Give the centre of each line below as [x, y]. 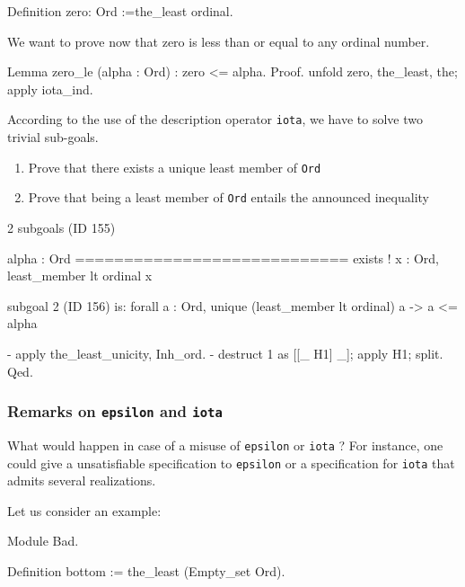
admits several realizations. [82, 480]
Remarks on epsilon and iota [115, 411]
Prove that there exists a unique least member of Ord [175, 167]
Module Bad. [43, 541]
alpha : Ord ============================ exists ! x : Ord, [223, 258]
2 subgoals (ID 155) [61, 227]
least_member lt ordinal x [80, 276]
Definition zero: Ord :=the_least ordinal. [120, 11]
